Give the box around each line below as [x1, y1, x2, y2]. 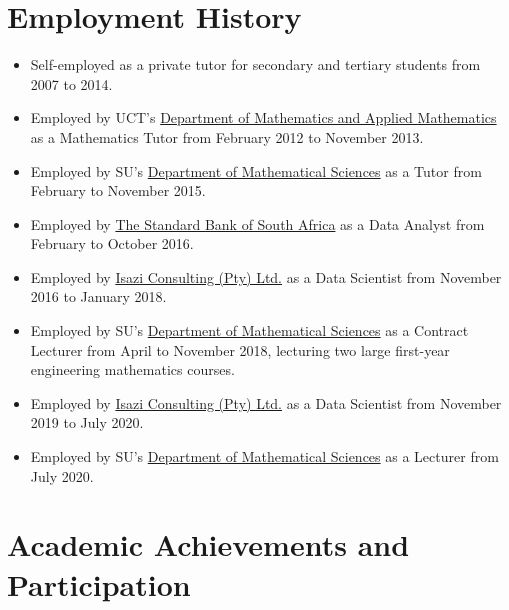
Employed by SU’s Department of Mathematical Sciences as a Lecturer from [30, 446, 499, 467]
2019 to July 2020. [30, 412, 144, 433]
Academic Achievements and [7, 524, 410, 565]
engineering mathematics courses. [30, 359, 235, 380]
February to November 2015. [30, 180, 206, 201]
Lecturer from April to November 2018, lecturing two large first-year [30, 339, 450, 360]
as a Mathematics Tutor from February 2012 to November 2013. [30, 126, 424, 147]
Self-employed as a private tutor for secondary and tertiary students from [30, 54, 481, 75]
